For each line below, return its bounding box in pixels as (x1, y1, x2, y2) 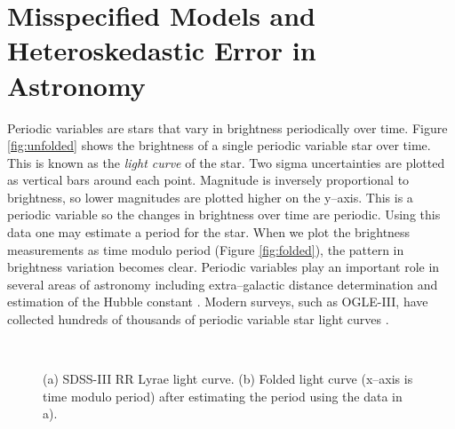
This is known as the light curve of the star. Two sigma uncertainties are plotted (7, 153, 445, 171)
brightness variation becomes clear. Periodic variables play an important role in (7, 258, 440, 276)
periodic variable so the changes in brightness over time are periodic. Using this (7, 205, 441, 224)
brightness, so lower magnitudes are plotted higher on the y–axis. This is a (7, 187, 413, 206)
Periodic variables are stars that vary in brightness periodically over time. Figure (7, 118, 448, 137)
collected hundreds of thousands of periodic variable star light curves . (7, 310, 389, 329)
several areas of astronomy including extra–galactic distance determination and (7, 274, 438, 293)
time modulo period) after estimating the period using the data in (43, 386, 403, 405)
